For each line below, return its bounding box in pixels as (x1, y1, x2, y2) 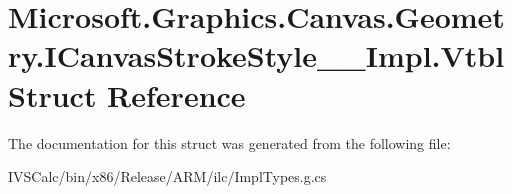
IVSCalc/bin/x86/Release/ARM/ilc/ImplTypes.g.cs (8, 166, 327, 187)
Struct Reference (8, 74, 246, 115)
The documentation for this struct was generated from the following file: (8, 132, 451, 153)
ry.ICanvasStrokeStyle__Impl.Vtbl (8, 35, 505, 76)
